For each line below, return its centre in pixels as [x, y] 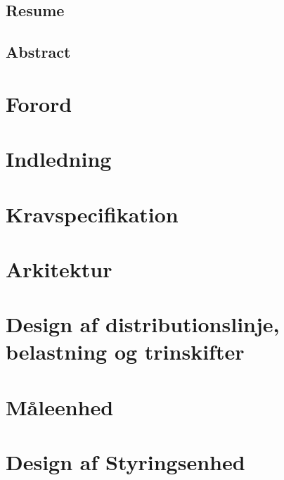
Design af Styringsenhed [125, 462]
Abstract [38, 52]
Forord [39, 103]
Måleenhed [60, 406]
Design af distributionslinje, [143, 324]
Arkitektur [59, 269]
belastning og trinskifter [125, 352]
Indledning [59, 159]
